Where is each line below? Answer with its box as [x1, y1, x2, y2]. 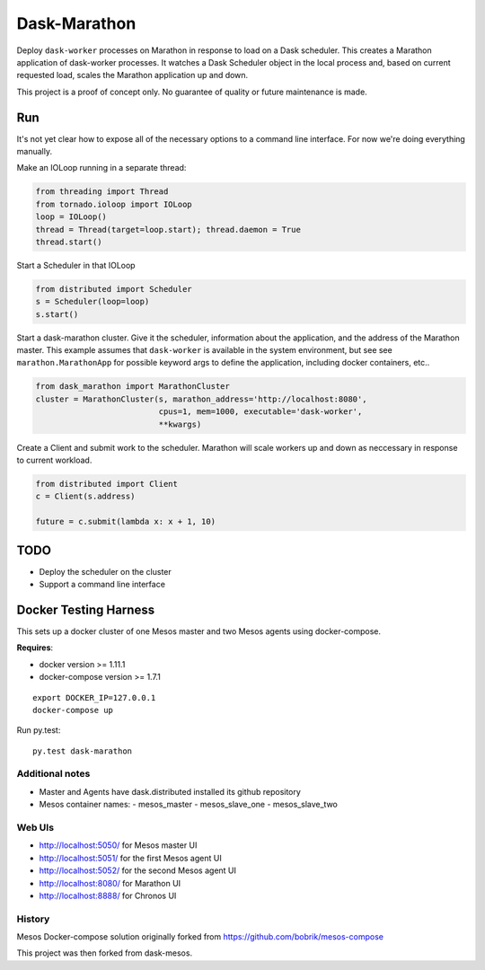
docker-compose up [32, 705, 114, 715]
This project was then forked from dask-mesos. [16, 948, 193, 958]
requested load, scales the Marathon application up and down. [16, 70, 249, 81]
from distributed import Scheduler [35, 284, 192, 294]
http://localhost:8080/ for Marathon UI [39, 877, 181, 888]
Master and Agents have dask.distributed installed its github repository [39, 786, 301, 797]
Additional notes [16, 768, 91, 780]
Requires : [16, 642, 54, 653]
